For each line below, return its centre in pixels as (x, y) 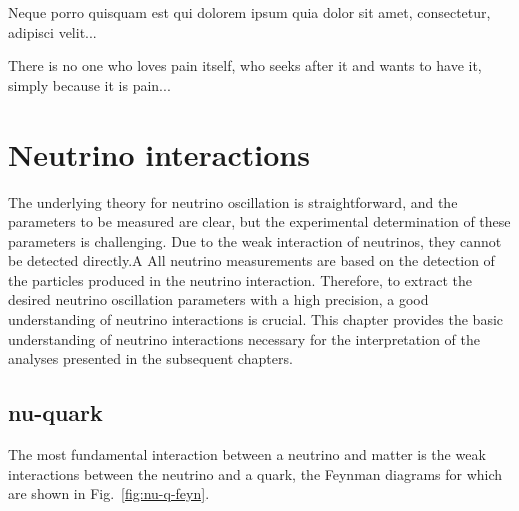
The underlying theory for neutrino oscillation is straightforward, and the (233, 201)
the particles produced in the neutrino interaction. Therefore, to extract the (240, 279)
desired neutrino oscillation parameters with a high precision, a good (218, 299)
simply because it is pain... (89, 84)
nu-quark (55, 412)
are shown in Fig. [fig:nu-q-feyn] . (109, 493)
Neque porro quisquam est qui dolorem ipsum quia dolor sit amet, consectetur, (249, 12)
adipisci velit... (52, 31)
